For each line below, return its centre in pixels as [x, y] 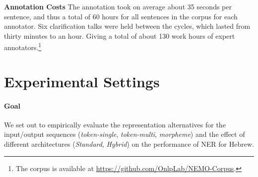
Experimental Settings [82, 81]
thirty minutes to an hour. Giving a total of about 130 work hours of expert [120, 35]
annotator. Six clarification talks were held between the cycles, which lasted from [127, 26]
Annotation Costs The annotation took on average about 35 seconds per [118, 6]
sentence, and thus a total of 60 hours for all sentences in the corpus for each [121, 16]
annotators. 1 [23, 47]
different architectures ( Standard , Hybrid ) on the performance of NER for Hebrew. [129, 144]
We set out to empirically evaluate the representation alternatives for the [115, 124]
